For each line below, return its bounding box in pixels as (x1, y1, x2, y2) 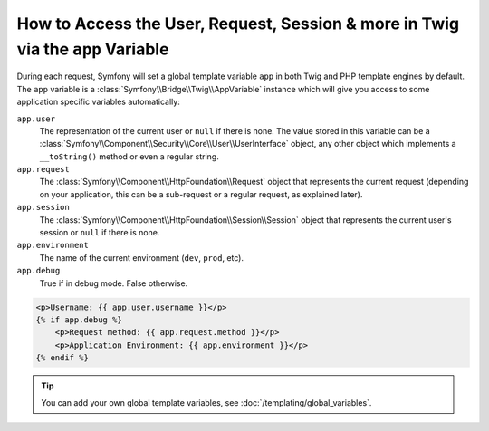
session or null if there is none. (39, 227, 160, 238)
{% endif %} (35, 353, 90, 363)
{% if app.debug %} (35, 314, 122, 325)
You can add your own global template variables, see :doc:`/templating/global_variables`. (41, 397, 372, 407)
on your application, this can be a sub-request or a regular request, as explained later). (39, 188, 363, 199)
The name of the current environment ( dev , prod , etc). (39, 252, 244, 263)
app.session (16, 202, 70, 213)
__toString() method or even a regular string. (39, 150, 219, 162)
